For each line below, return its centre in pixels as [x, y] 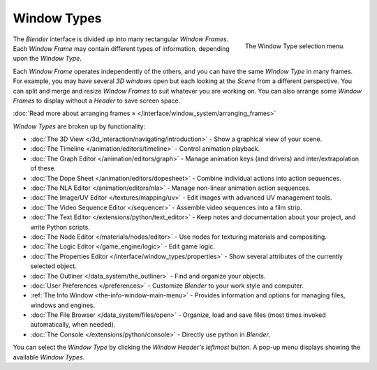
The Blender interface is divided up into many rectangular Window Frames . [121, 39]
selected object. [53, 266]
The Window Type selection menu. [295, 46]
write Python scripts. [60, 227]
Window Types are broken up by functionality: [79, 126]
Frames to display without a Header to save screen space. [97, 101]
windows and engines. [63, 305]
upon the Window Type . [47, 59]
